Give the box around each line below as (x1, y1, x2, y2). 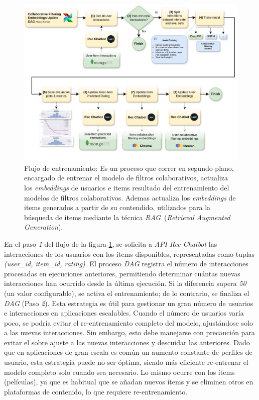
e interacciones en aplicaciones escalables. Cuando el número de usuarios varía (4, 308, 244, 318)
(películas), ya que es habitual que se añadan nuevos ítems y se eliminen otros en (4, 376, 253, 387)
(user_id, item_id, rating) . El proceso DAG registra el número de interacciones (4, 258, 248, 269)
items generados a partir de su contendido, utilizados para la (24, 202, 211, 213)
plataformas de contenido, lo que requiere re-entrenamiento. (4, 386, 188, 396)
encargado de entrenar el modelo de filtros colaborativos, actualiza (24, 172, 228, 183)
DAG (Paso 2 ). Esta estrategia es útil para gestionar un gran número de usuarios (4, 297, 253, 308)
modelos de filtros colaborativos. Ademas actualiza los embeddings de (24, 192, 236, 203)
